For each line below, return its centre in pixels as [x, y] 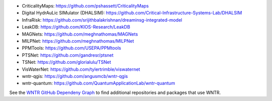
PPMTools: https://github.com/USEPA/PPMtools [72, 48]
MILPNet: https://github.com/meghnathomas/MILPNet [78, 41]
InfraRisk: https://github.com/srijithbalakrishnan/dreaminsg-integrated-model [102, 20]
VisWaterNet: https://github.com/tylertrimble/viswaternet [81, 69]
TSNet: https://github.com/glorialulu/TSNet [66, 62]
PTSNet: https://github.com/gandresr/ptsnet [68, 55]
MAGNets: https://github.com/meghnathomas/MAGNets [80, 34]
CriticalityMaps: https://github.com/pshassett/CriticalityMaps [85, 6]
